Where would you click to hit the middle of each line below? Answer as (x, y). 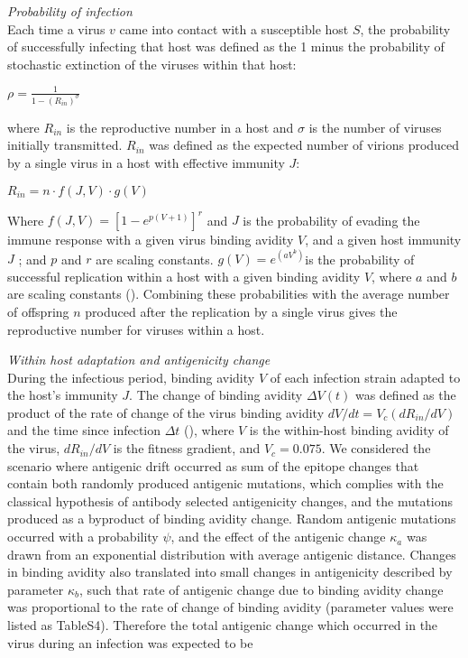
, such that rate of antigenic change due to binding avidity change (262, 589)
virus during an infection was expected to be (130, 642)
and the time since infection (84, 430)
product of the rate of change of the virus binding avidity (166, 412)
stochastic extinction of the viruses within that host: (152, 64)
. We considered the (376, 448)
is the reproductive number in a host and (180, 127)
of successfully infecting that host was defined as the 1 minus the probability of (226, 46)
